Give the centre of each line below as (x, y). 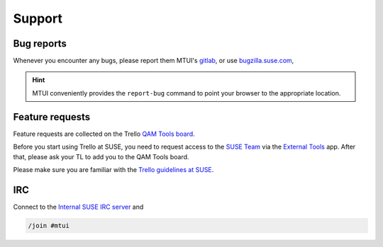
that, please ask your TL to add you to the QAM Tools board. (101, 156)
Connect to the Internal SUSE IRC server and (78, 207)
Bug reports (40, 44)
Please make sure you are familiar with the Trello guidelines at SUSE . (113, 169)
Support (38, 18)
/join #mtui (49, 225)
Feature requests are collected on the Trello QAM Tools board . (104, 134)
